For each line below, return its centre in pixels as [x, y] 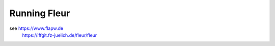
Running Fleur [40, 13]
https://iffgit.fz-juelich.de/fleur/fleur [60, 35]
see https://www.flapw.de [36, 28]
